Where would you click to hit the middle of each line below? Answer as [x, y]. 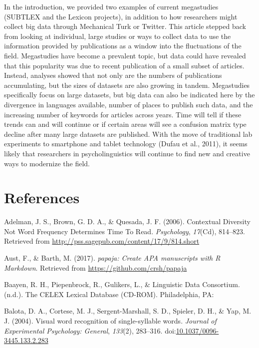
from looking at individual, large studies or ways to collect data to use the [118, 36]
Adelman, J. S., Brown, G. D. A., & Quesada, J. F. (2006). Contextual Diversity [127, 221]
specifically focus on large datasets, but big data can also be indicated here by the [129, 95]
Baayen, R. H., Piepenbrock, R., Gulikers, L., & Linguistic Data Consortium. [122, 284]
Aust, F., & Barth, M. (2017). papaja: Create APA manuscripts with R [112, 258]
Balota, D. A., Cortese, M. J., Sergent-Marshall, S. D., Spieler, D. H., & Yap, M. [128, 311]
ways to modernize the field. [47, 163]
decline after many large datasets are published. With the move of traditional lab [128, 134]
